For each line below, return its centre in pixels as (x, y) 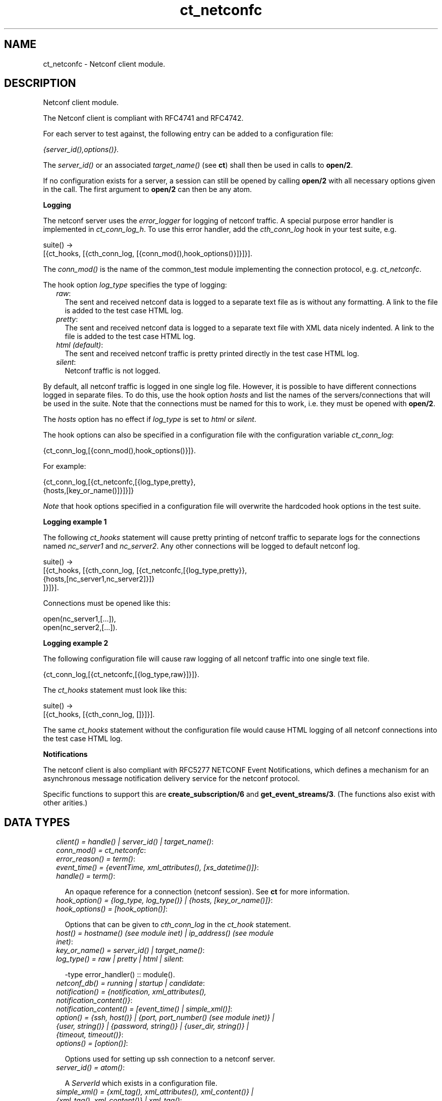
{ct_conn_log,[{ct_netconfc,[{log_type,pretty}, (119, 482)
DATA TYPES (37, 822)
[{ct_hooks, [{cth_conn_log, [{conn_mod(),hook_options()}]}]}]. (148, 254)
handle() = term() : (86, 876)
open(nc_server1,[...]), (79, 619)
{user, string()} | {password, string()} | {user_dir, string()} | (153, 1026)
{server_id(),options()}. (81, 150)
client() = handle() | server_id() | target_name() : (135, 842)
